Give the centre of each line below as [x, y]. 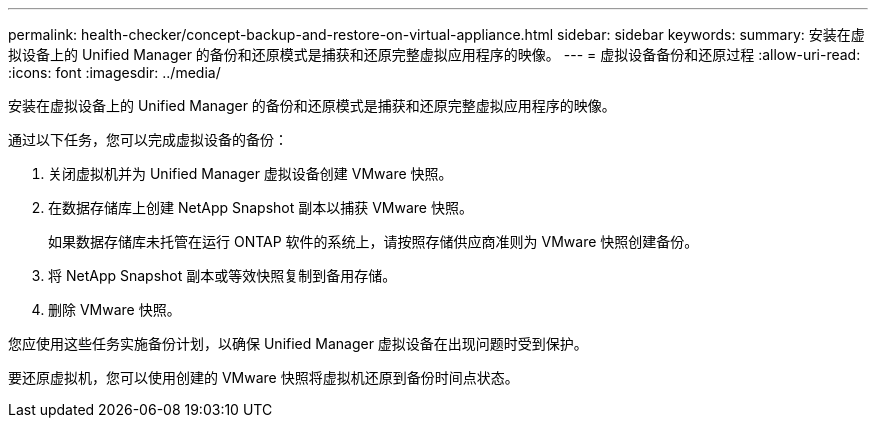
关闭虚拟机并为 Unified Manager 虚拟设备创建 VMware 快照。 [250, 173]
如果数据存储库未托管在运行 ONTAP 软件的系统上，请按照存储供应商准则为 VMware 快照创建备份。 [373, 241]
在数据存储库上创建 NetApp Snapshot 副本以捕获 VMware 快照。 [260, 207]
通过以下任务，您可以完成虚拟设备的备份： [148, 139]
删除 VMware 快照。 [114, 309]
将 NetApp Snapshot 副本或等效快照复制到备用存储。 [222, 275]
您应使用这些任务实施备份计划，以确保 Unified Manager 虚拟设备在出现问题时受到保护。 [298, 343]
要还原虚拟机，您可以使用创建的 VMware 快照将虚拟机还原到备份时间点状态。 [263, 377]
